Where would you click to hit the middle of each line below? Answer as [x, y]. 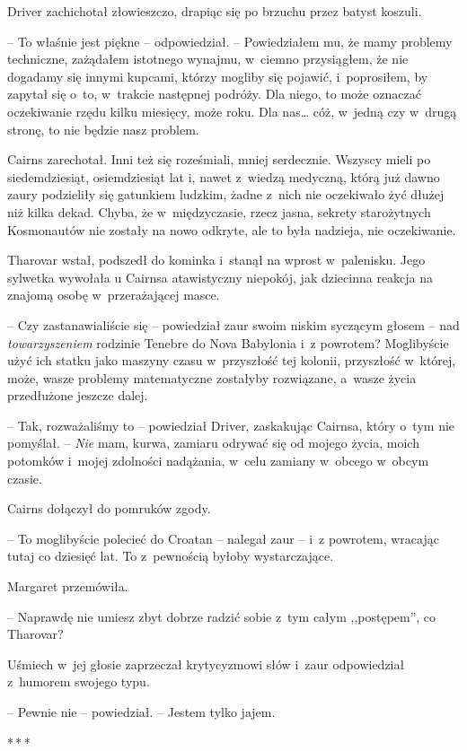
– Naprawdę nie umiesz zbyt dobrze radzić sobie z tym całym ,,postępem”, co [222, 616]
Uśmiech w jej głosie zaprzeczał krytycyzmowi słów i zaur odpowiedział [206, 664]
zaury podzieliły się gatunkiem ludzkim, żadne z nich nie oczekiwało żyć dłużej [226, 194]
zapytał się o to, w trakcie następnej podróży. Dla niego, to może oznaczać [214, 94]
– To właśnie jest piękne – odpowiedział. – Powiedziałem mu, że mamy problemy [230, 41]
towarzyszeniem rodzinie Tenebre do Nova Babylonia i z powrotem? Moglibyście [228, 342]
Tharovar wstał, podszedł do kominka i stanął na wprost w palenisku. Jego [216, 260]
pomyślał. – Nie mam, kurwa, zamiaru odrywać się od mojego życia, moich [213, 443]
